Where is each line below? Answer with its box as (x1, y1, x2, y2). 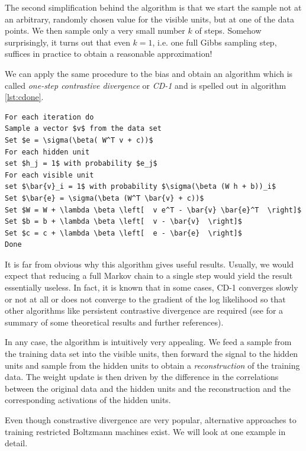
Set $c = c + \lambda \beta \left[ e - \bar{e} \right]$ (5, 228, 242, 237)
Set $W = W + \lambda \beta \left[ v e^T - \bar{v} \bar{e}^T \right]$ (5, 205, 302, 214)
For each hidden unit (5, 147, 90, 156)
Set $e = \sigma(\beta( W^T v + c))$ (5, 136, 153, 144)
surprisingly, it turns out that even (5, 36, 130, 48)
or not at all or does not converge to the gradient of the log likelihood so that (5, 292, 286, 305)
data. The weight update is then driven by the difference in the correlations (5, 371, 279, 383)
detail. (5, 437, 28, 449)
